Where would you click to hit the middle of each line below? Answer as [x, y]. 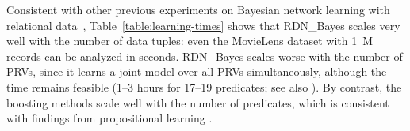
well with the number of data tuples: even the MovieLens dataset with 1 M [190, 41]
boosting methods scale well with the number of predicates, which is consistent [198, 102]
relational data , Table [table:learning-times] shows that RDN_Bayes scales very [203, 25]
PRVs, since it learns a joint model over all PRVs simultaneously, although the [197, 71]
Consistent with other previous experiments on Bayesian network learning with [198, 9]
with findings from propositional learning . [109, 118]
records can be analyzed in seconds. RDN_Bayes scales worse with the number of [205, 56]
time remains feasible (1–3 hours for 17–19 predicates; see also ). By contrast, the [204, 86]
